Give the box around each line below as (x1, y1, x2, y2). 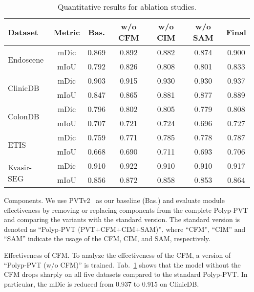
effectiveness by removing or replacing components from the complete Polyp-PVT (4, 204, 248, 215)
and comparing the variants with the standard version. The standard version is (4, 214, 240, 225)
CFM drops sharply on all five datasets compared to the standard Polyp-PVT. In (4, 269, 248, 279)
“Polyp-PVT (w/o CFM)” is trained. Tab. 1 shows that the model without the (4, 259, 241, 270)
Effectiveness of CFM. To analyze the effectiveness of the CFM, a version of (4, 249, 231, 260)
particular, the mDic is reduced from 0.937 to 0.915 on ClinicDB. (4, 278, 199, 289)
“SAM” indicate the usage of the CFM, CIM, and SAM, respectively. (4, 233, 211, 244)
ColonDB (8, 110, 40, 122)
